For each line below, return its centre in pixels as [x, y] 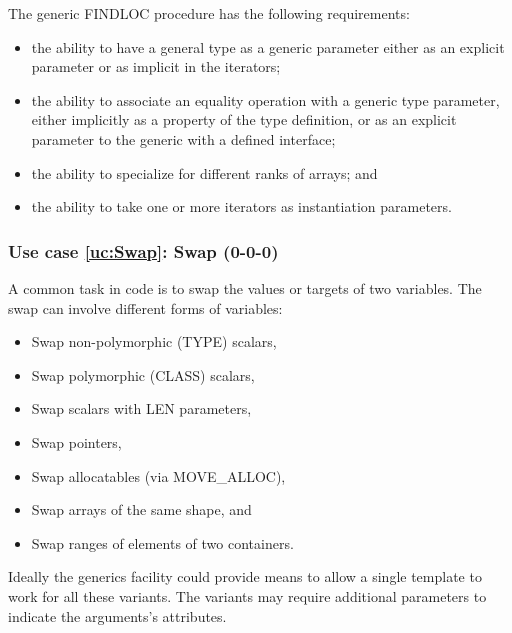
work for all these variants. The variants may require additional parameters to [247, 595]
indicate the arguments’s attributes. [117, 615]
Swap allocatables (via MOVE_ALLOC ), [158, 475]
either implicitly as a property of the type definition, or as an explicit [244, 119]
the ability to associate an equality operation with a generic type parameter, [265, 99]
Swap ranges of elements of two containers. [162, 542]
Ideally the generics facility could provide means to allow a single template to [245, 576]
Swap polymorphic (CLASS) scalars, [143, 374]
